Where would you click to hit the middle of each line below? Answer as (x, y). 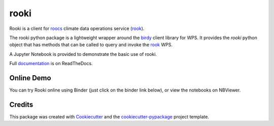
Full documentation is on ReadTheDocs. (51, 64)
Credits (21, 104)
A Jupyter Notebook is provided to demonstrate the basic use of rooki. (83, 54)
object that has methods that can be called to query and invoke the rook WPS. (91, 45)
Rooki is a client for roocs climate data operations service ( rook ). (77, 28)
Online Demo (30, 78)
